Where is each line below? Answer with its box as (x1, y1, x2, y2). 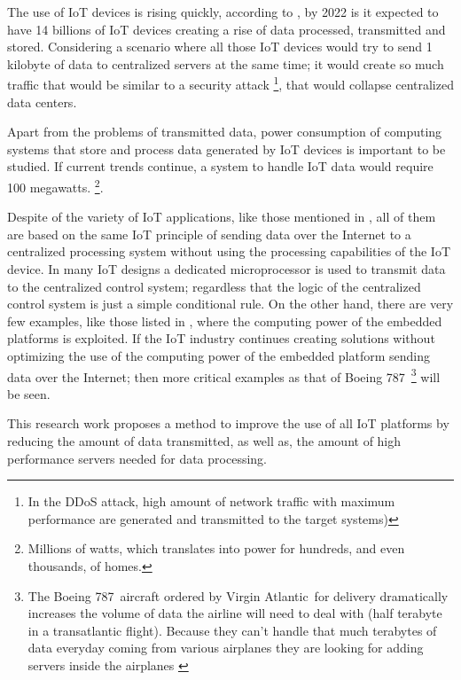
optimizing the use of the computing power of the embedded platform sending (7, 347, 431, 364)
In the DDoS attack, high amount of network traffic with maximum (27, 492, 395, 511)
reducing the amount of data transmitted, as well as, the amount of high (7, 432, 402, 450)
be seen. (7, 384, 51, 403)
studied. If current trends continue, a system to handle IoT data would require (7, 157, 434, 176)
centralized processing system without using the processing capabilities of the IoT (7, 242, 451, 261)
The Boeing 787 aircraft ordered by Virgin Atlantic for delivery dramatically (27, 586, 449, 605)
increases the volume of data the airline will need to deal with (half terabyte (27, 604, 442, 622)
